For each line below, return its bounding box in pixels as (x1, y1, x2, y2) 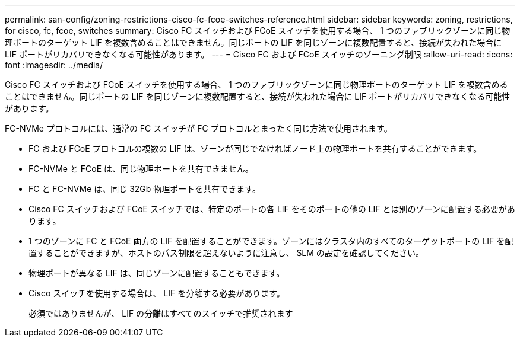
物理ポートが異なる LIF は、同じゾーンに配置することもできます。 (28, 268, 285, 278)
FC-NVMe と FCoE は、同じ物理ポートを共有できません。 (28, 164, 253, 174)
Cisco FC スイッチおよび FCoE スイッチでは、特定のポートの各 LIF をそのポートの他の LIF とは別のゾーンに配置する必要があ (28, 204, 515, 214)
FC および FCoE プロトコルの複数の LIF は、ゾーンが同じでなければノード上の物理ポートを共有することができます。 (28, 143, 482, 154)
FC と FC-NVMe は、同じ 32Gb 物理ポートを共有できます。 (28, 184, 261, 194)
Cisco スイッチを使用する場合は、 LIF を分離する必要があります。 (28, 288, 285, 298)
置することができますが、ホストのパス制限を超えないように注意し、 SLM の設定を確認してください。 (28, 248, 424, 258)
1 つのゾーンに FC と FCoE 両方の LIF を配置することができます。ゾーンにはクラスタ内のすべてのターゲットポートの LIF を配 (28, 236, 513, 246)
